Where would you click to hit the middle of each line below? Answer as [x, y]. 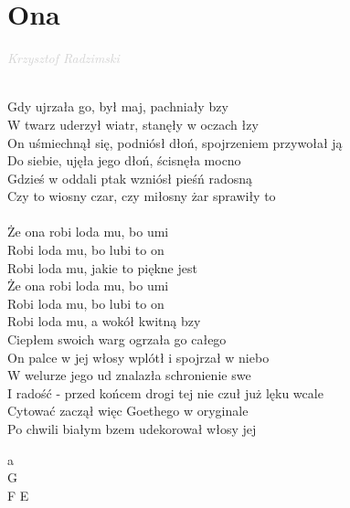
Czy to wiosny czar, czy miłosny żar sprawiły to [142, 196]
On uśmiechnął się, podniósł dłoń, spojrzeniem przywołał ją [175, 142]
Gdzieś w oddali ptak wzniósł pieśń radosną [130, 178]
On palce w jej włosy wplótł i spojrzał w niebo [138, 357]
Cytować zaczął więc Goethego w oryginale [128, 411]
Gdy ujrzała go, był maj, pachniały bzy [118, 106]
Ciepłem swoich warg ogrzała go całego [117, 339]
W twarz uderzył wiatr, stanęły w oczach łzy [133, 124]
